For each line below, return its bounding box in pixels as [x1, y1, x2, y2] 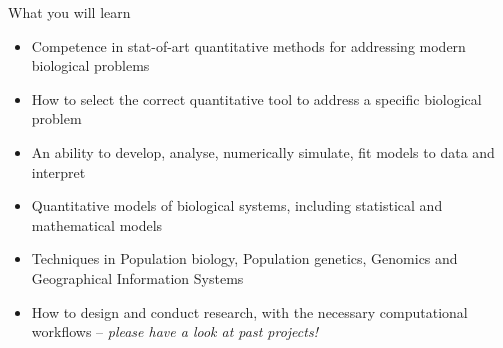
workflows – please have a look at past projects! [31, 321, 318, 342]
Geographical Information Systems [31, 267, 244, 288]
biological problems [31, 55, 150, 76]
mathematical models [31, 214, 163, 235]
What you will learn [8, 2, 131, 22]
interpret [31, 161, 86, 182]
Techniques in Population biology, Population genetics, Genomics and [31, 248, 458, 269]
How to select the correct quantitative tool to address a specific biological [31, 88, 482, 109]
